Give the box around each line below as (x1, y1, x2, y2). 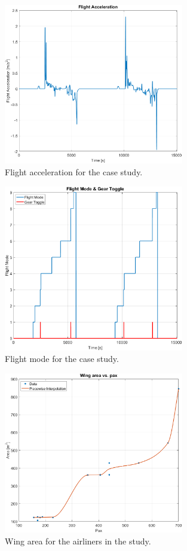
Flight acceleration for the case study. (5, 166, 143, 178)
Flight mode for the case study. (5, 352, 119, 365)
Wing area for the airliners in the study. (5, 534, 151, 547)
